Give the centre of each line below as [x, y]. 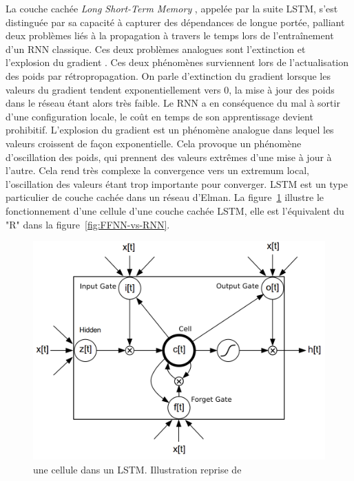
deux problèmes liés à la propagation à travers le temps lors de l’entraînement [170, 35]
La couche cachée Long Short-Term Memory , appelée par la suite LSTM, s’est [172, 8]
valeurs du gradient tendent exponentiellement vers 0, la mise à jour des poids [170, 89]
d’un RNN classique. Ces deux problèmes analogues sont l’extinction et [156, 49]
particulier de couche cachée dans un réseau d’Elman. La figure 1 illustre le [165, 197]
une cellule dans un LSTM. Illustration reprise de [137, 469]
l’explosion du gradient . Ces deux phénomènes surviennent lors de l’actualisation [177, 62]
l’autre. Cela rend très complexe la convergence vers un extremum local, [157, 170]
